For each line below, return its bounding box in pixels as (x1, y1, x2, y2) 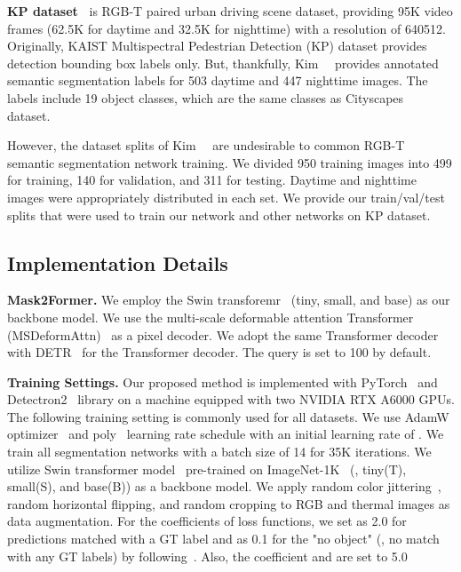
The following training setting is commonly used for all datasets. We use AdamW (7, 407, 449, 425)
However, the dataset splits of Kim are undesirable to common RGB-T (7, 136, 405, 155)
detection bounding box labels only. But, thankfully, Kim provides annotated (7, 53, 439, 72)
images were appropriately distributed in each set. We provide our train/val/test (7, 187, 445, 206)
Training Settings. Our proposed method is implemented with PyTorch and (7, 372, 438, 391)
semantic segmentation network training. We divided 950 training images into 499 (7, 153, 452, 171)
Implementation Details (7, 249, 228, 276)
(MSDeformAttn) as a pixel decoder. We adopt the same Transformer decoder (7, 325, 439, 344)
